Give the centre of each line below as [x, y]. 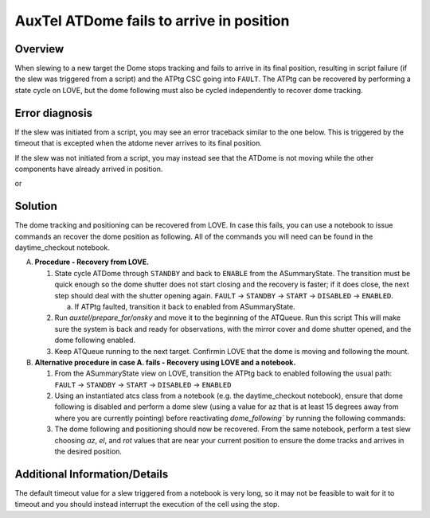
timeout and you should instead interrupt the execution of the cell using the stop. [147, 504]
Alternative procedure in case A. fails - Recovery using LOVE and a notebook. [165, 362]
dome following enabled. [95, 340]
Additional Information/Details [92, 474]
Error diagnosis [54, 113]
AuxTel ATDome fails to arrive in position [152, 21]
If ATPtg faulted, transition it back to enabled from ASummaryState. [185, 306]
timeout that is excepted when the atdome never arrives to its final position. [139, 143]
